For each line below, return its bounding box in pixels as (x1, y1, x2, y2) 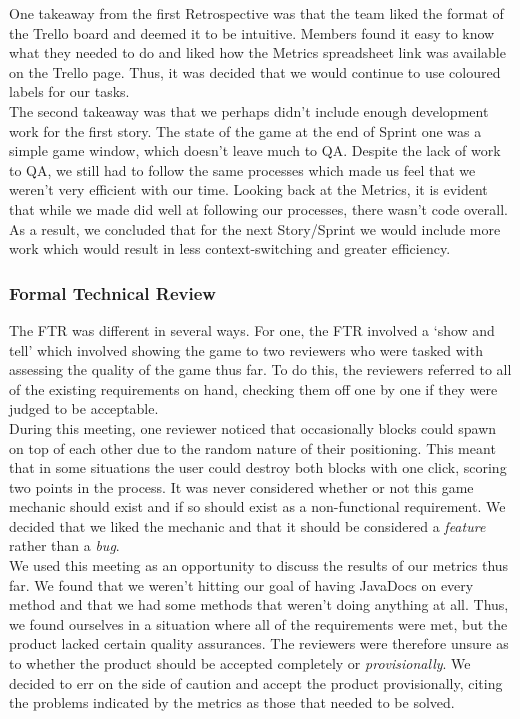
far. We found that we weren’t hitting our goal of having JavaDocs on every (9, 574, 474, 595)
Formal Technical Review (9, 280, 216, 305)
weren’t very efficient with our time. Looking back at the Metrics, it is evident (9, 179, 488, 200)
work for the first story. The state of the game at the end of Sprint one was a (9, 120, 482, 141)
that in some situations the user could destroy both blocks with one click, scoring (9, 457, 507, 478)
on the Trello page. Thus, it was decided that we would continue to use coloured (9, 61, 501, 82)
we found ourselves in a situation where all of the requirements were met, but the (9, 613, 508, 634)
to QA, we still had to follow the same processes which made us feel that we (9, 159, 476, 180)
